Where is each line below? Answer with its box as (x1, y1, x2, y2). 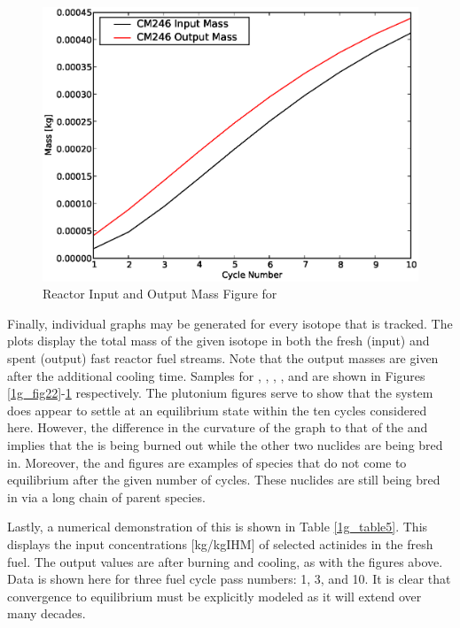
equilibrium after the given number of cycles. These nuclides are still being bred (7, 470, 441, 489)
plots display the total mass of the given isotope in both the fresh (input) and (7, 331, 430, 350)
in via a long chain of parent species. (7, 487, 206, 506)
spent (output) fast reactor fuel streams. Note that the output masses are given (7, 348, 439, 367)
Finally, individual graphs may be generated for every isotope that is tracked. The (7, 314, 453, 332)
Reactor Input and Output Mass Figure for (43, 284, 277, 303)
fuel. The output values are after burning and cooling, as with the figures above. (7, 552, 443, 570)
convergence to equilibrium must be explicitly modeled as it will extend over (7, 586, 422, 605)
